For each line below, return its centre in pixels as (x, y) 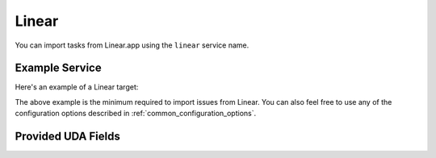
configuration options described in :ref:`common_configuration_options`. (136, 114)
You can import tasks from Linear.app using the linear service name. (132, 45)
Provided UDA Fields (67, 137)
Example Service (58, 68)
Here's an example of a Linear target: (77, 87)
